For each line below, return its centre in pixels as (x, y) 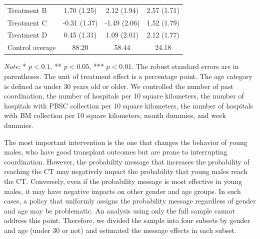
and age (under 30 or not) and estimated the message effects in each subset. (120, 230)
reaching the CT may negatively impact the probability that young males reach (126, 171)
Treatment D (27, 35)
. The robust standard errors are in (185, 66)
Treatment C (27, 22)
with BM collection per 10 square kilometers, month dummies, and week (115, 115)
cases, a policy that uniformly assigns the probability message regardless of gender (130, 201)
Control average (32, 47)
